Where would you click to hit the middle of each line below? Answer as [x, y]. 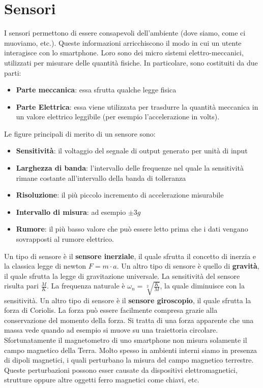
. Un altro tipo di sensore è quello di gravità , [188, 266]
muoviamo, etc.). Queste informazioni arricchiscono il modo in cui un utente [123, 42]
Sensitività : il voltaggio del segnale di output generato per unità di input [132, 151]
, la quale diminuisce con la [202, 286]
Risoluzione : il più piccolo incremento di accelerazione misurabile [120, 195]
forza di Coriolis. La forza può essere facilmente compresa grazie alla [111, 310]
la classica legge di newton [45, 266]
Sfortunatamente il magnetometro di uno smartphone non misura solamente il [126, 340]
